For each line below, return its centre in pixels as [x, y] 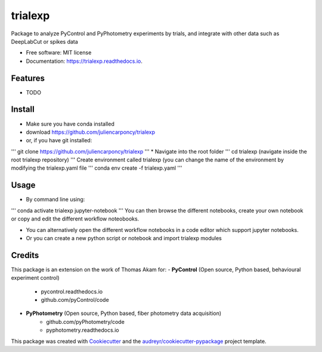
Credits [25, 255]
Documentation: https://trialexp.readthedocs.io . [84, 61]
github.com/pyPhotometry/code [85, 322]
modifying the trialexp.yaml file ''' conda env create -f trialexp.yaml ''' [97, 168]
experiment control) [35, 278]
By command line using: [55, 200]
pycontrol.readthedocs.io [72, 291]
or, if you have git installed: [59, 140]
